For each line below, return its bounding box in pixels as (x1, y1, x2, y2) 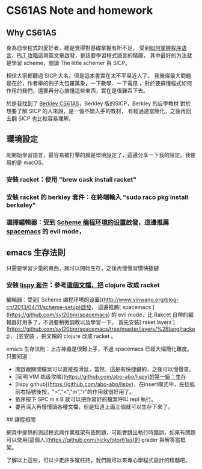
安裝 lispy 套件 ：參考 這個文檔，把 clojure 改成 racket (6, 281, 160, 289)
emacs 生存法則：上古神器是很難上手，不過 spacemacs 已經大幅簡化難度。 (6, 345, 193, 352)
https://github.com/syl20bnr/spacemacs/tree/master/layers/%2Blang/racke (8, 325, 195, 333)
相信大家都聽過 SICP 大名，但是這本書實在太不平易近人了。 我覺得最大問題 (6, 72, 191, 79)
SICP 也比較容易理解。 (17, 115, 74, 122)
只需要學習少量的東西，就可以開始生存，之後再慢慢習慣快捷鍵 (6, 265, 159, 272)
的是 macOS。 (11, 159, 47, 166)
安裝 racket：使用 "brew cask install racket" (6, 175, 137, 183)
